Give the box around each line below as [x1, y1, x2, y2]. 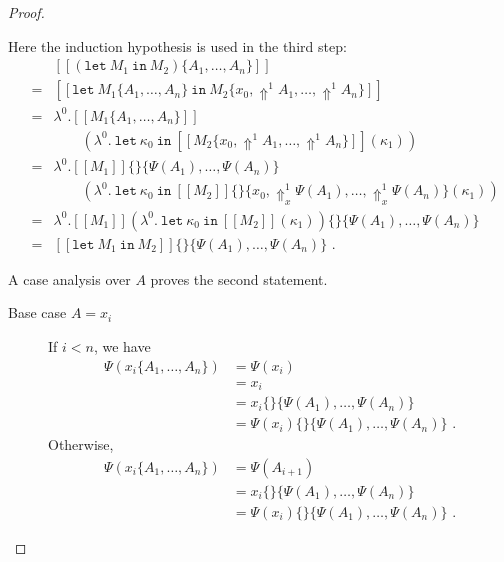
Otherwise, [48, 434, 114, 455]
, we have [93, 335, 151, 356]
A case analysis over [8, 268, 131, 289]
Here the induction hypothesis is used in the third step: [8, 35, 347, 56]
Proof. [8, 2, 45, 22]
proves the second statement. [150, 268, 328, 289]
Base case [8, 302, 67, 323]
